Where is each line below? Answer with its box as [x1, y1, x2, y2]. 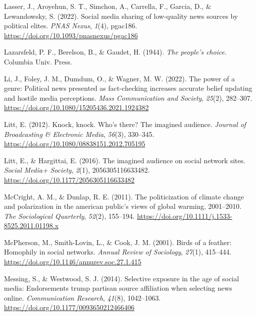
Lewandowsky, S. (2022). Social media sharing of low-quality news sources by [4, 10, 238, 21]
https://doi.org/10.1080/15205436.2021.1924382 [4, 102, 149, 113]
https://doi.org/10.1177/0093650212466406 [4, 302, 135, 313]
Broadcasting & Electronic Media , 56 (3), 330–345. [4, 128, 154, 139]
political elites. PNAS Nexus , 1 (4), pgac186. [4, 20, 137, 31]
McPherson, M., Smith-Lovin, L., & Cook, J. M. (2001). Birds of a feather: [4, 237, 232, 247]
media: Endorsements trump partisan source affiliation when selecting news [4, 283, 232, 293]
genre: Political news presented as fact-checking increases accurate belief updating [4, 83, 253, 93]
